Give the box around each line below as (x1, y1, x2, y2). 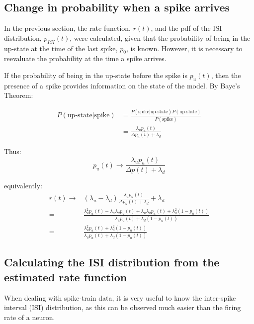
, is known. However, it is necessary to (126, 43, 243, 53)
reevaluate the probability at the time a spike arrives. (4, 53, 167, 64)
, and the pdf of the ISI (151, 23, 222, 33)
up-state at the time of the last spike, (4, 43, 118, 53)
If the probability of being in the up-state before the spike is (4, 70, 187, 80)
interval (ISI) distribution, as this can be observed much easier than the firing (4, 302, 241, 313)
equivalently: (4, 180, 43, 191)
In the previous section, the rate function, (4, 23, 131, 33)
